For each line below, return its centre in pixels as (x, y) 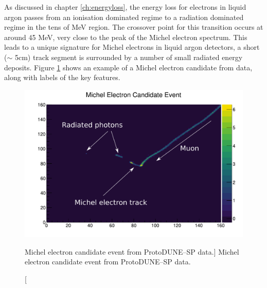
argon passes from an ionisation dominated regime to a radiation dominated (124, 17)
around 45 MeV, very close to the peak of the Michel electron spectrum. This (126, 37)
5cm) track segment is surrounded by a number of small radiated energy (129, 57)
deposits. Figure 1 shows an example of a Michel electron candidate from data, (128, 67)
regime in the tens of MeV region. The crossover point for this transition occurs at (134, 27)
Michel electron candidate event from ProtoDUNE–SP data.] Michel (132, 251)
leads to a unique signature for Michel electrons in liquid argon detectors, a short (132, 47)
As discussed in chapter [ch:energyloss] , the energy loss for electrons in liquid (125, 7)
